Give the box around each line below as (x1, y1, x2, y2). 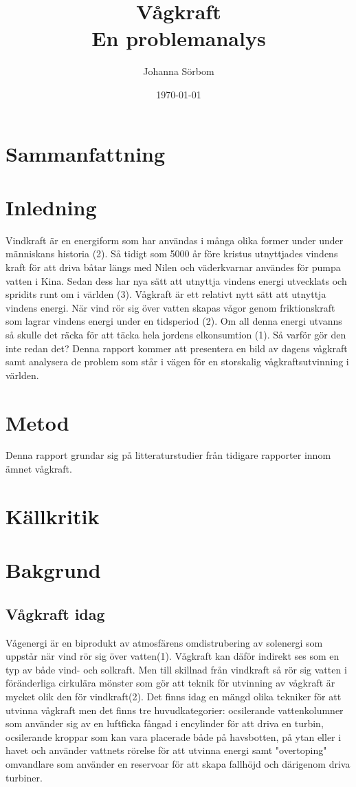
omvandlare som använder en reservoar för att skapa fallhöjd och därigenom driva (5, 756, 351, 770)
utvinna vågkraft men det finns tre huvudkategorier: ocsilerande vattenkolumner (5, 702, 344, 717)
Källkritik (5, 502, 100, 530)
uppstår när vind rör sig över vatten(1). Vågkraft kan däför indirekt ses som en (5, 649, 340, 663)
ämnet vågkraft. (5, 462, 72, 476)
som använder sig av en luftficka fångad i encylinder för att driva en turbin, (5, 716, 324, 731)
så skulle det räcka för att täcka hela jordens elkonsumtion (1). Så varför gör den (5, 327, 346, 341)
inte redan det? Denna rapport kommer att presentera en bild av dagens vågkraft (5, 341, 348, 355)
